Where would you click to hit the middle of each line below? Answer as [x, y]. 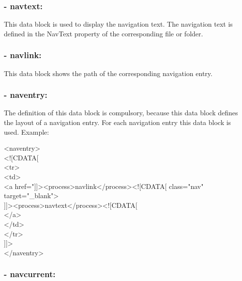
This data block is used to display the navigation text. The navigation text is [118, 24]
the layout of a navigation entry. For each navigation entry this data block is [118, 122]
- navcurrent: [30, 274]
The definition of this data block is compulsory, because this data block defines [121, 113]
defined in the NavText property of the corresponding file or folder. [104, 33]
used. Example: [27, 132]
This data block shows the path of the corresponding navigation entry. [108, 73]
